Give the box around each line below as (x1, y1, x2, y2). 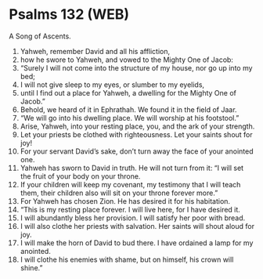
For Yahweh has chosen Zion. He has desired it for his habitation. (20, 196, 230, 205)
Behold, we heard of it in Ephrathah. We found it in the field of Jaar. (20, 104, 237, 114)
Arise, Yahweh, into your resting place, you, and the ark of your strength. (20, 121, 255, 131)
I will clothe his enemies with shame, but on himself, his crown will (20, 255, 234, 264)
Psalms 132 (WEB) (9, 5, 130, 24)
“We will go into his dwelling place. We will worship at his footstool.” (20, 113, 240, 122)
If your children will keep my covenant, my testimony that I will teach (20, 179, 241, 189)
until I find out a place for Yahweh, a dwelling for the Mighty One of (20, 88, 237, 97)
